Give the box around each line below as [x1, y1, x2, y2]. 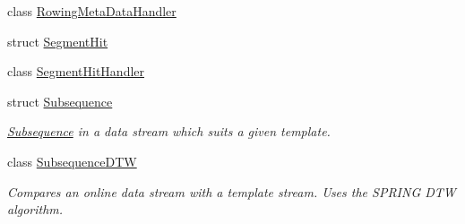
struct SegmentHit [7, 31, 108, 50]
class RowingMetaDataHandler [7, 2, 177, 20]
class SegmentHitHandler [7, 62, 145, 81]
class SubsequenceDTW [7, 151, 137, 170]
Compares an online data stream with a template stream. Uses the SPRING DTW [7, 182, 456, 201]
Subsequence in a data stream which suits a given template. [7, 122, 331, 141]
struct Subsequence [7, 91, 113, 110]
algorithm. [7, 200, 64, 219]
